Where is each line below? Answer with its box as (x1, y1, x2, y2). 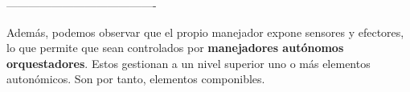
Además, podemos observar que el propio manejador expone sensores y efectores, (6, 23, 404, 40)
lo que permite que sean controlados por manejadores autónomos (6, 39, 344, 56)
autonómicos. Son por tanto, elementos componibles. (6, 70, 265, 87)
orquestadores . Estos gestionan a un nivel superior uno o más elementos (6, 54, 371, 71)
